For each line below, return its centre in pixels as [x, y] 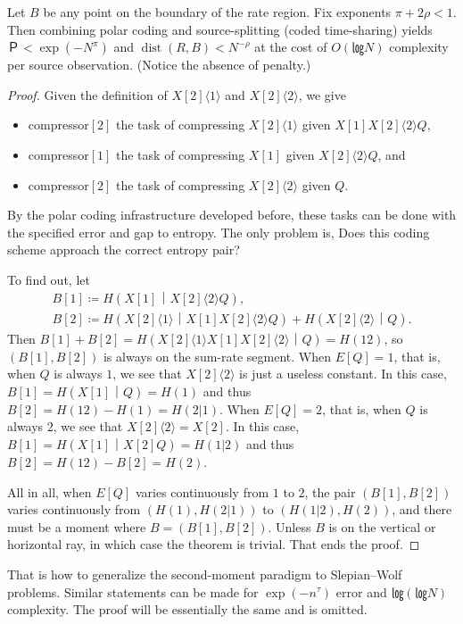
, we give [322, 94]
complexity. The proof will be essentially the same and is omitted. [187, 609]
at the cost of [291, 47]
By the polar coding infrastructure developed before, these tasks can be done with [232, 215]
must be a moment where [77, 526]
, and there [422, 509]
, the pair [330, 491]
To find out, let [49, 279]
